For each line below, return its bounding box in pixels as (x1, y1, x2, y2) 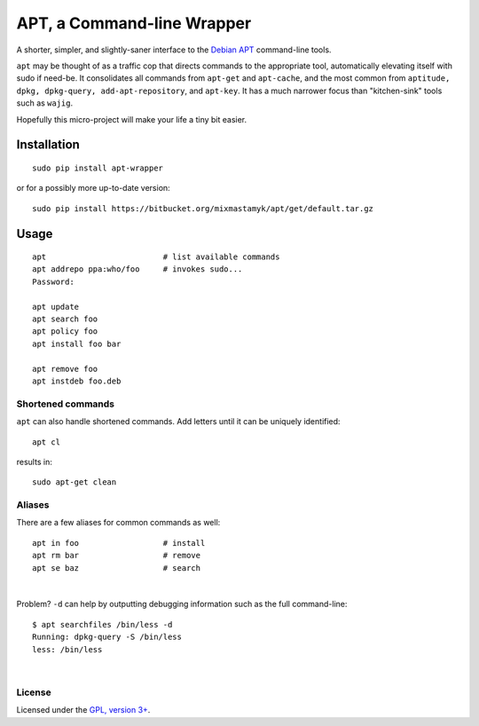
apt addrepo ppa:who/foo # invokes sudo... (32, 264, 243, 274)
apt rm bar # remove (32, 550, 201, 561)
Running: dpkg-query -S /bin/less (32, 632, 182, 643)
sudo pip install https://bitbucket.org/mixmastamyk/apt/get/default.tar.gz (32, 203, 374, 213)
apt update (32, 302, 80, 312)
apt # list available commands (32, 252, 280, 262)
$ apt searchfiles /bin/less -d (32, 619, 173, 629)
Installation (16, 138, 80, 153)
